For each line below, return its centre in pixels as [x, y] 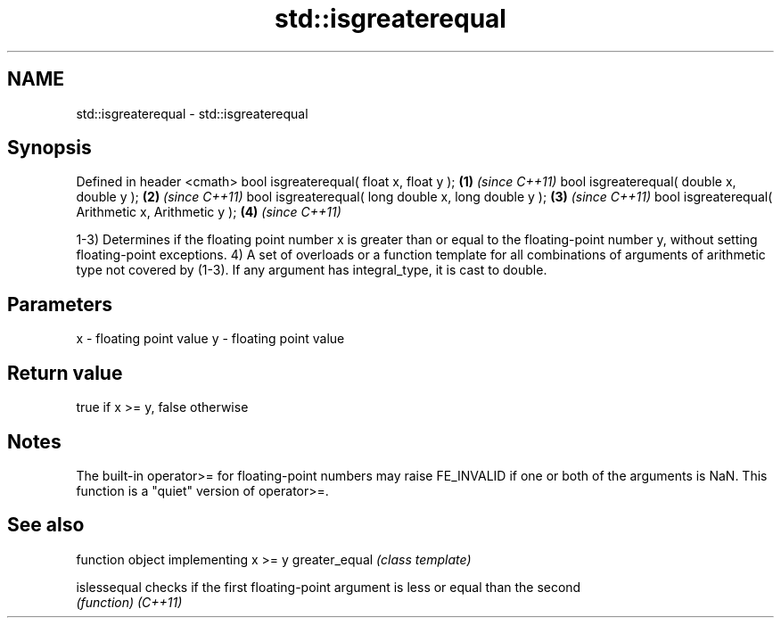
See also [46, 525]
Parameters [60, 304]
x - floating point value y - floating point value [210, 339]
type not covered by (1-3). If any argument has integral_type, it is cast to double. [312, 270]
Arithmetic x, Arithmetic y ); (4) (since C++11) [209, 212]
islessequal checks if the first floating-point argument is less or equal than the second [329, 587]
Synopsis [49, 148]
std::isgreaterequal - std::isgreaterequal [192, 113]
